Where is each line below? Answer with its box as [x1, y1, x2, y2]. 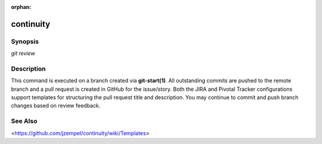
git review [11, 50, 35, 57]
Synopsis [11, 37, 39, 45]
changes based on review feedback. [11, 102, 101, 109]
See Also [11, 117, 38, 125]
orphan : [11, 4, 32, 10]
